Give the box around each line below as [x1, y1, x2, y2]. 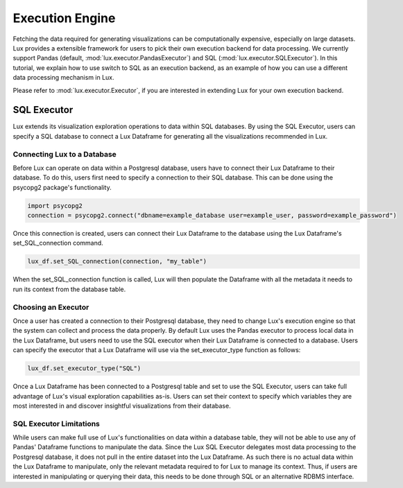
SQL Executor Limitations [12, 419, 101, 428]
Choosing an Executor [12, 302, 89, 312]
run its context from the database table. [12, 285, 126, 293]
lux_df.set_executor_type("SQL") [27, 365, 142, 372]
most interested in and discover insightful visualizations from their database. [12, 401, 232, 410]
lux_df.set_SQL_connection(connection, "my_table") [27, 257, 207, 265]
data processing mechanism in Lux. [12, 73, 114, 82]
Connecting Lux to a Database [12, 149, 117, 159]
